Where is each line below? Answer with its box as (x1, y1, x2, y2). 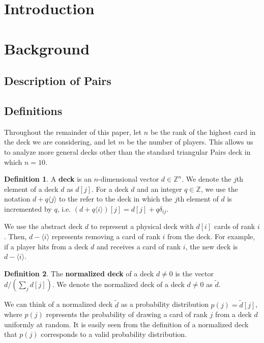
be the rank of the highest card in (150, 126, 256, 137)
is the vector (175, 268, 214, 278)
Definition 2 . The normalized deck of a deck (4, 268, 154, 278)
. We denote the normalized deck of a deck (52, 279, 185, 290)
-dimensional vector (98, 174, 159, 184)
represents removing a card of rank (51, 231, 160, 241)
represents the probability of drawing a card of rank (46, 309, 208, 320)
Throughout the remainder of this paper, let (4, 126, 142, 137)
